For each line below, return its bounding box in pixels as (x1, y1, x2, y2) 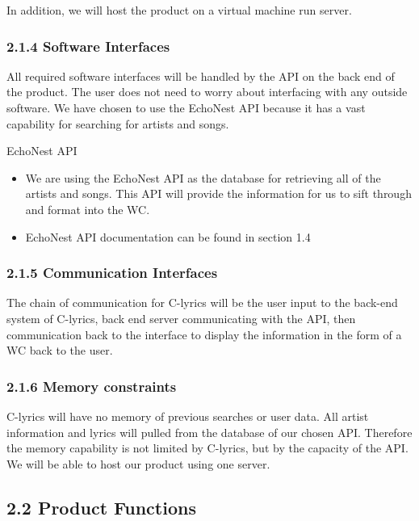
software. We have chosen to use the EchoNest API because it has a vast (6, 99, 366, 116)
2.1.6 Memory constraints (6, 376, 177, 396)
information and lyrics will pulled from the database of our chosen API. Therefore (6, 423, 413, 440)
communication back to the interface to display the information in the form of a (6, 326, 402, 342)
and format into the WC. (25, 200, 150, 217)
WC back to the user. (6, 342, 113, 359)
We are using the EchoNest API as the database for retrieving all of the (25, 169, 381, 186)
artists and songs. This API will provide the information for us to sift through (25, 185, 412, 202)
